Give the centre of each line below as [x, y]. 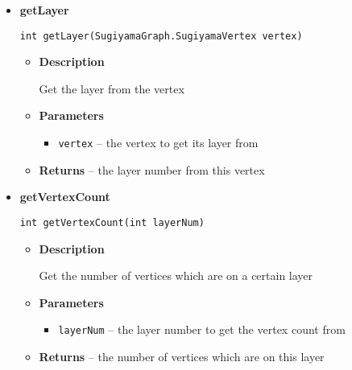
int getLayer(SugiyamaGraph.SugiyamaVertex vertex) [161, 36]
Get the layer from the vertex [112, 88]
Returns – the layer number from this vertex [152, 169]
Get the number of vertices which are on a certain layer [176, 275]
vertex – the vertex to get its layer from [158, 143]
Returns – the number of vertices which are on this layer [182, 356]
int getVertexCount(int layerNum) [112, 222]
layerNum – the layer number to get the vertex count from [202, 329]
